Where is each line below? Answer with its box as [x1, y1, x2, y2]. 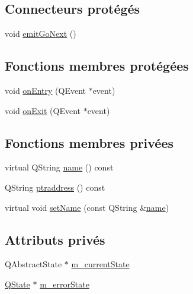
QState [5, 277, 30, 290]
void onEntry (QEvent [5, 84, 86, 96]
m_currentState [71, 258, 130, 270]
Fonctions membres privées [5, 133, 174, 151]
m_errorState [40, 277, 89, 290]
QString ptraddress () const [5, 181, 105, 193]
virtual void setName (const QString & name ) [5, 201, 169, 213]
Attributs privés [5, 230, 105, 248]
